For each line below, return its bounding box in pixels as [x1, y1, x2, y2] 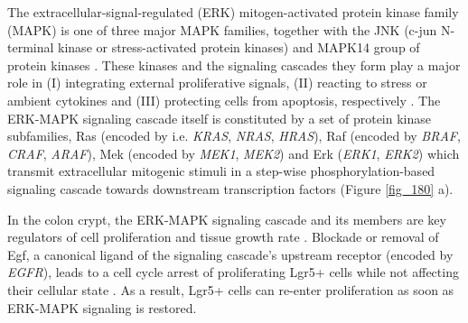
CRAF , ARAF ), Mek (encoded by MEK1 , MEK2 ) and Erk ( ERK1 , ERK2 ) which [7, 143, 460, 162]
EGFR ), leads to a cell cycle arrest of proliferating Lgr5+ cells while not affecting [7, 263, 459, 281]
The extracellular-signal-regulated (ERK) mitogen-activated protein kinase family [7, 3, 459, 21]
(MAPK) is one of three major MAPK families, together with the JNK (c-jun [7, 20, 437, 39]
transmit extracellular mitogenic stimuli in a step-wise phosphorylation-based [7, 161, 435, 180]
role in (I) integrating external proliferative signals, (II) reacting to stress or [7, 73, 427, 92]
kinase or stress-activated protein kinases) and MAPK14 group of [58, 38, 420, 57]
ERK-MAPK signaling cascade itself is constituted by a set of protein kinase [7, 108, 431, 127]
